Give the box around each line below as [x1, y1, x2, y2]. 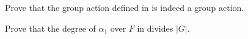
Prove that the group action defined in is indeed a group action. [5, 1, 244, 13]
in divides [137, 21, 173, 34]
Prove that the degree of [5, 21, 96, 34]
